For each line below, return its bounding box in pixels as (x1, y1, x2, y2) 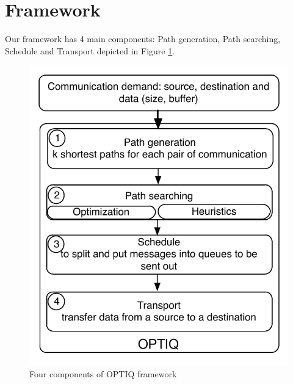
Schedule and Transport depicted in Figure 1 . (5, 44, 175, 57)
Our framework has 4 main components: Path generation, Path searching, (5, 32, 281, 45)
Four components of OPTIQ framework (29, 367, 177, 380)
